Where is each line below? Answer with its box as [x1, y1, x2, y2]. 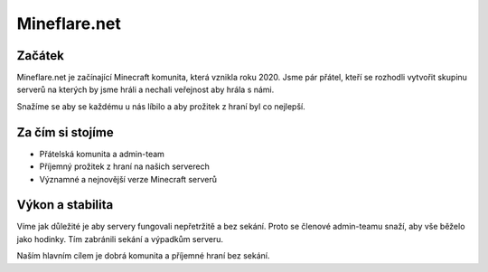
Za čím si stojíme [16, 125, 114, 140]
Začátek [16, 48, 65, 63]
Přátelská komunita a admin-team [39, 148, 164, 159]
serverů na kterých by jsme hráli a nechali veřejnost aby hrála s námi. [16, 84, 275, 95]
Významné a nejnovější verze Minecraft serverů [39, 174, 217, 184]
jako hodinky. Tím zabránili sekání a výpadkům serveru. [16, 233, 223, 244]
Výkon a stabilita [16, 197, 114, 212]
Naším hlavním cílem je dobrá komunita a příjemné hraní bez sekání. [16, 250, 270, 261]
